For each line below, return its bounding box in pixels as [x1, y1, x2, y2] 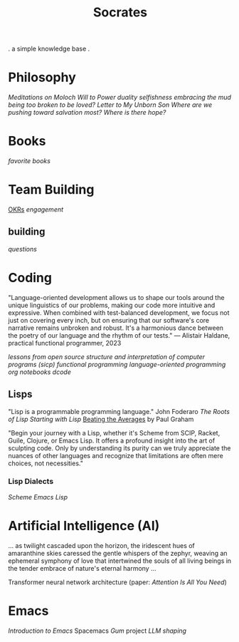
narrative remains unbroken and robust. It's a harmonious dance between [8, 323, 223, 332]
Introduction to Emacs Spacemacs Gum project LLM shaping [8, 626, 187, 635]
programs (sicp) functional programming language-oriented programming [8, 360, 226, 368]
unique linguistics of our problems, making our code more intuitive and [8, 301, 216, 309]
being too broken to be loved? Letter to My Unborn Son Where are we [8, 100, 213, 109]
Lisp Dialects [8, 477, 54, 487]
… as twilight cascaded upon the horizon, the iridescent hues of [8, 541, 195, 549]
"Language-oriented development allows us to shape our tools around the [8, 293, 225, 301]
